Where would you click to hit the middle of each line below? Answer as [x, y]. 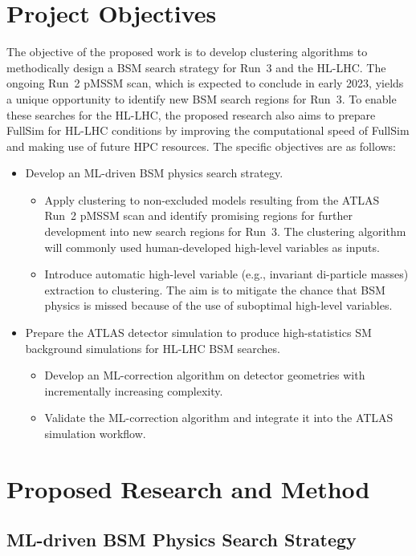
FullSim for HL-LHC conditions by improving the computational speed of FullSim [208, 130]
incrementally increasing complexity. [134, 390]
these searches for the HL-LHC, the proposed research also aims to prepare [191, 114]
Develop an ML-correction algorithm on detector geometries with [205, 375]
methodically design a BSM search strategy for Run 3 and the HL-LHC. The [196, 67]
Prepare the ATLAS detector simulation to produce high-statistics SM [198, 333]
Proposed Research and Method [188, 488]
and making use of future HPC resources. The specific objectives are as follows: [202, 146]
